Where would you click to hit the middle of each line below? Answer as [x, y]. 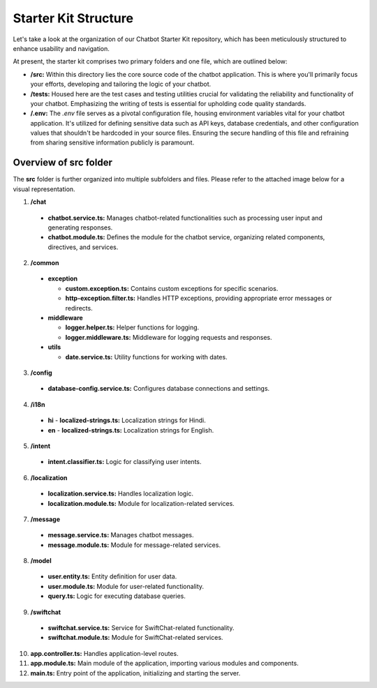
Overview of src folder [63, 163]
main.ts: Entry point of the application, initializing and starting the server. [135, 673]
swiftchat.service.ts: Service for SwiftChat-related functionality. [141, 628]
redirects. [79, 308]
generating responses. [80, 227]
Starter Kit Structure [73, 18]
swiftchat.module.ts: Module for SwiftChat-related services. [135, 638]
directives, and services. [83, 247]
